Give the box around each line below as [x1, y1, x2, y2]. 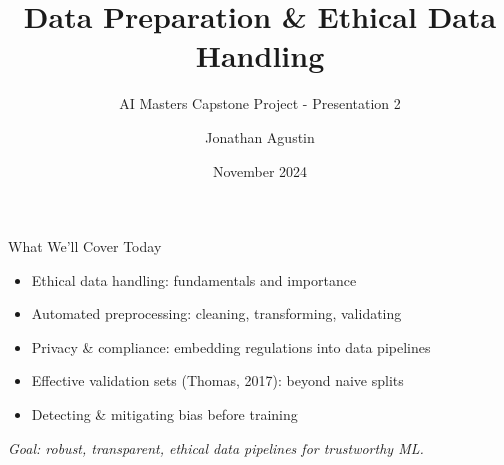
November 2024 [212, 160, 308, 181]
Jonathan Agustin [205, 126, 315, 147]
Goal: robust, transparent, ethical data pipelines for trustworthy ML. [8, 437, 424, 458]
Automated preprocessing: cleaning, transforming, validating [31, 303, 402, 324]
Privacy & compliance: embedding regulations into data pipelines [31, 336, 431, 357]
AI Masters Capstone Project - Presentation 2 [119, 93, 401, 114]
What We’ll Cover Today [8, 236, 162, 257]
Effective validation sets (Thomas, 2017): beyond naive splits [31, 370, 404, 391]
